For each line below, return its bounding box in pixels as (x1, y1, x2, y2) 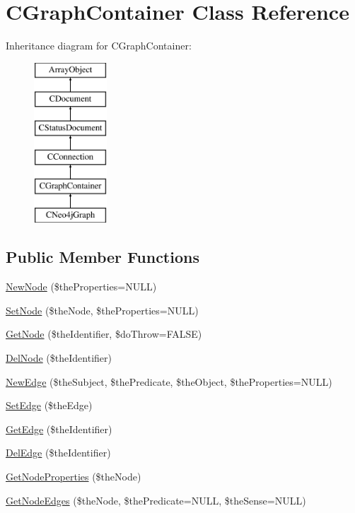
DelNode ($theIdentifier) (6, 350, 112, 365)
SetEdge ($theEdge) (6, 398, 93, 413)
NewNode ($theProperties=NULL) (6, 279, 157, 294)
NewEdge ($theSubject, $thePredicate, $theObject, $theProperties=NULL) (6, 374, 332, 389)
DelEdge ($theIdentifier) (6, 445, 111, 460)
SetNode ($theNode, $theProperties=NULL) (6, 302, 199, 317)
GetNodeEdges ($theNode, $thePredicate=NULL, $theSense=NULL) (6, 493, 306, 507)
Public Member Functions (6, 246, 199, 268)
